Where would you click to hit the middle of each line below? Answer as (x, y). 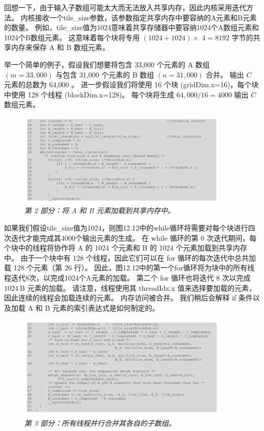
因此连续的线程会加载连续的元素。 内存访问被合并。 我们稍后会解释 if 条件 (128, 298)
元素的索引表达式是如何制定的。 (106, 307)
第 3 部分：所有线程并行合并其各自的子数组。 (100, 423)
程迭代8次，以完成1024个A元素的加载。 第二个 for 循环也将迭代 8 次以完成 (127, 278)
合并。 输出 (225, 74)
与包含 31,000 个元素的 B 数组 (105, 74)
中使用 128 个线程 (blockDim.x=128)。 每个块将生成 (89, 94)
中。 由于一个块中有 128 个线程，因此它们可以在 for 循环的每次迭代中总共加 (130, 257)
